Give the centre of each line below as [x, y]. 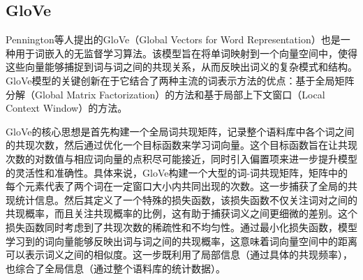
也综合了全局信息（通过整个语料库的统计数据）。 [116, 268]
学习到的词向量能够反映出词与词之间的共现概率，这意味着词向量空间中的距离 [181, 241]
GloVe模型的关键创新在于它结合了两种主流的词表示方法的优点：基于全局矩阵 [180, 80]
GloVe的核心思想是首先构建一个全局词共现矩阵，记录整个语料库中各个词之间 [180, 131]
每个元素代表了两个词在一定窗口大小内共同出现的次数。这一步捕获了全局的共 [181, 186]
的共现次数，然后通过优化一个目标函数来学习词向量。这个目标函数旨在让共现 [181, 145]
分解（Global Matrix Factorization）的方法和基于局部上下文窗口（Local [165, 94]
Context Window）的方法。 [67, 108]
